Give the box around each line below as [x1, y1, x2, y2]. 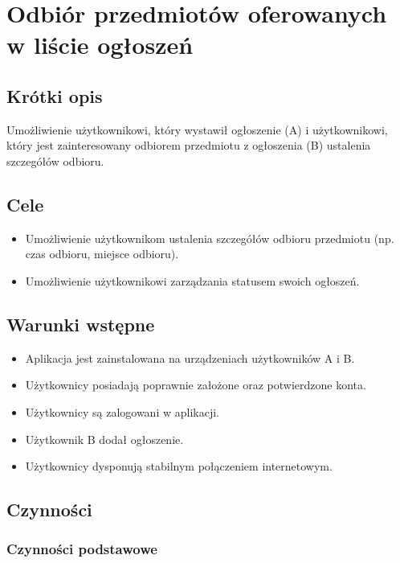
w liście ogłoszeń [6, 28, 194, 61]
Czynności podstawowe [6, 539, 157, 559]
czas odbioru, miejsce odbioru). [25, 245, 179, 262]
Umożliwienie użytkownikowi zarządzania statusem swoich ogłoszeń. [25, 272, 360, 289]
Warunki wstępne [6, 311, 155, 336]
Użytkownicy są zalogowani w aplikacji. [25, 403, 219, 420]
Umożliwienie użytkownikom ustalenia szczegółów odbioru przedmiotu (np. [25, 229, 394, 246]
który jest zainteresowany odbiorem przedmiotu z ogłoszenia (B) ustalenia [6, 137, 371, 154]
